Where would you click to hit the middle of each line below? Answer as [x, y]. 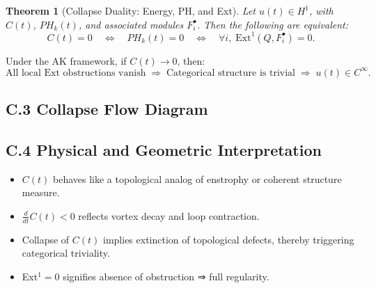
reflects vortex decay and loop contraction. [169, 215]
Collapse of [46, 239]
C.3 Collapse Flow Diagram [107, 109]
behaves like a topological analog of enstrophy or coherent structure [197, 178]
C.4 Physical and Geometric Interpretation [164, 149]
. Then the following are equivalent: [272, 24]
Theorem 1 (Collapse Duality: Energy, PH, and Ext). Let [131, 10]
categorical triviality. [66, 253]
